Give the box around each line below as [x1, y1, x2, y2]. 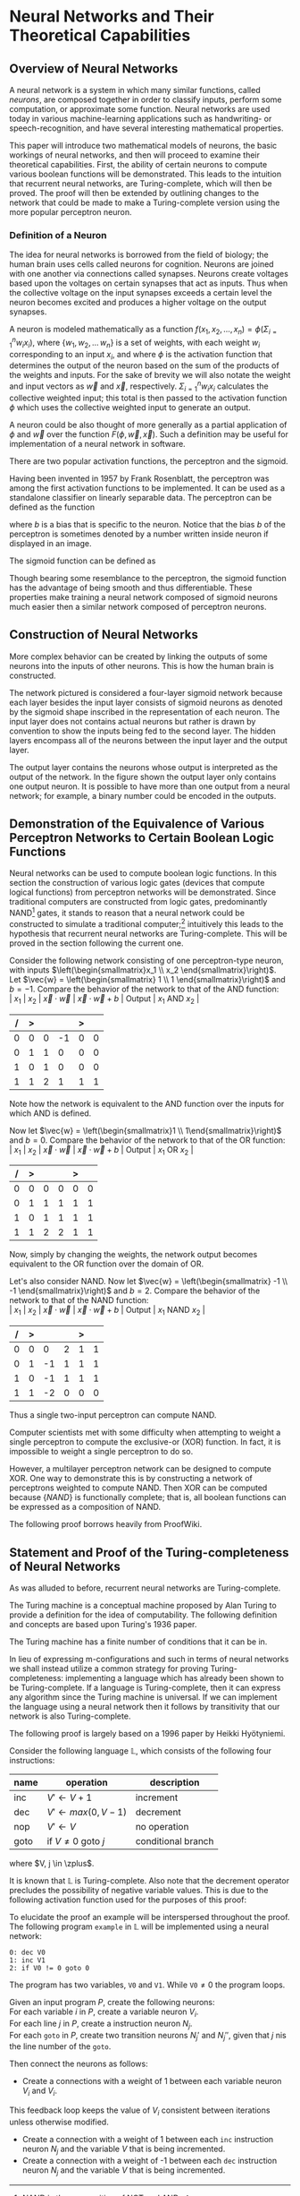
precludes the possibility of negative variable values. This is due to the [9, 1884, 269, 1895]
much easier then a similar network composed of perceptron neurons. [9, 601, 267, 612]
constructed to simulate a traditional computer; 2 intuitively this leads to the [9, 917, 284, 929]
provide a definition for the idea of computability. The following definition [9, 1609, 278, 1620]
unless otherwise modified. [9, 2116, 109, 2127]
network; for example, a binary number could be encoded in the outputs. [9, 790, 277, 801]
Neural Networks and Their [9, 6, 214, 27]
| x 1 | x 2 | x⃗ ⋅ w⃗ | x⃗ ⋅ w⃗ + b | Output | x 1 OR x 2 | [9, 1144, 194, 1157]
